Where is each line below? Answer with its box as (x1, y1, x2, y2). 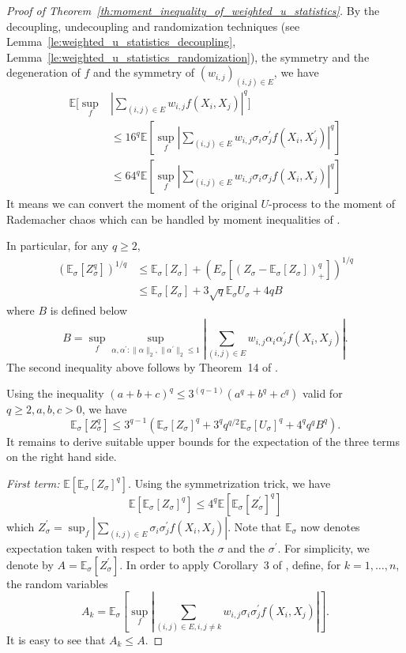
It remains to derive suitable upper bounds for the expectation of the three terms (6, 432, 400, 449)
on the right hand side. (6, 448, 117, 465)
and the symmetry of (92, 64, 195, 81)
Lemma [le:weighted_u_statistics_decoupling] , (6, 33, 236, 50)
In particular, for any (6, 237, 109, 254)
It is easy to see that (6, 631, 106, 647)
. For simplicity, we (277, 539, 370, 556)
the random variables (6, 575, 108, 591)
